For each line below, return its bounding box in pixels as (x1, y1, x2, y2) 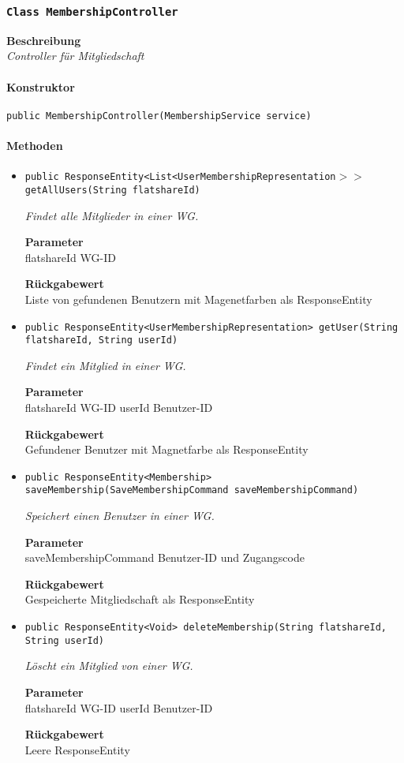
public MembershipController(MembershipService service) (6, 110, 312, 122)
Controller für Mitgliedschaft (6, 47, 144, 64)
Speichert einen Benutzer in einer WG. (24, 507, 215, 524)
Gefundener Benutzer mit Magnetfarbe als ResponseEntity (24, 441, 309, 458)
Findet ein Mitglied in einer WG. (24, 357, 186, 373)
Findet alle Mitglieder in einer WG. (24, 207, 199, 223)
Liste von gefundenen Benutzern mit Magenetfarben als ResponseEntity (24, 290, 372, 307)
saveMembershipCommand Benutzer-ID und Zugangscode (24, 549, 305, 566)
